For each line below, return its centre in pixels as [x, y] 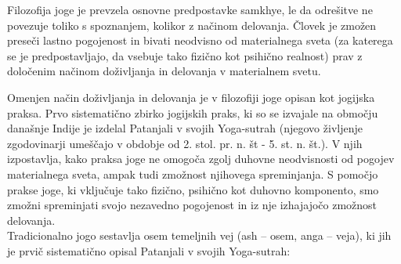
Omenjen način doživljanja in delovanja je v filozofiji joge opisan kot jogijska [191, 97]
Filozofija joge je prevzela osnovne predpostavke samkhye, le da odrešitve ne [190, 9]
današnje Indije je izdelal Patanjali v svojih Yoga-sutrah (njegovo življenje [185, 128]
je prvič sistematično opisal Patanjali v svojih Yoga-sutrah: [149, 250]
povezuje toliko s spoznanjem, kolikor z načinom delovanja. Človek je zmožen [192, 25]
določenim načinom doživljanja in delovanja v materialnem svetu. [164, 71]
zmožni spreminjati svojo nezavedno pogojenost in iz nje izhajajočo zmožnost [192, 205]
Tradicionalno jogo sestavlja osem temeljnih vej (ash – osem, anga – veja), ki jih [199, 235]
